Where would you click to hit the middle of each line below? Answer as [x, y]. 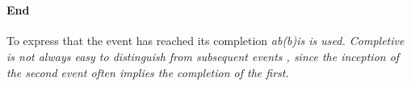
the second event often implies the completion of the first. [148, 72]
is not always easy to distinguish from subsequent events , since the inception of [203, 56]
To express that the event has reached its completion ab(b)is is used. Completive [205, 41]
